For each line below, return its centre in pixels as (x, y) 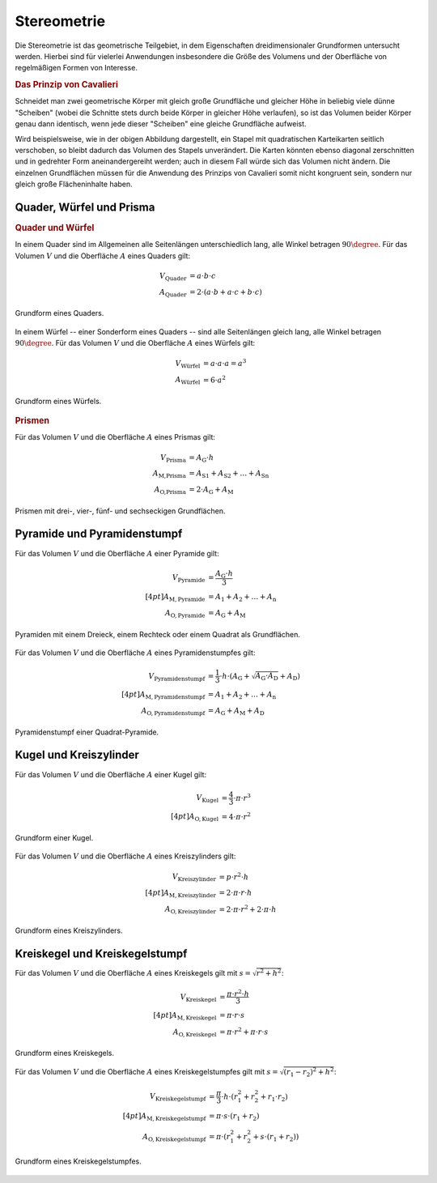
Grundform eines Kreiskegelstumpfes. (78, 1161)
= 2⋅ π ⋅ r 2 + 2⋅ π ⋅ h (248, 909)
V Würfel (188, 364)
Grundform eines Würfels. (58, 401)
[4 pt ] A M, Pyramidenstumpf (163, 696)
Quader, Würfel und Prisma (85, 207)
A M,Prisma (169, 474)
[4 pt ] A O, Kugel (194, 818)
